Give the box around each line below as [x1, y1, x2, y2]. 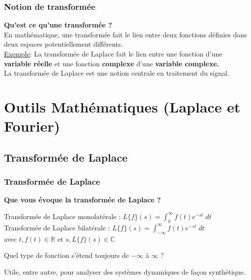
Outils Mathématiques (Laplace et [4, 96, 241, 116]
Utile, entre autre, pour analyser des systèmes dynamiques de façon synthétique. [4, 266, 246, 277]
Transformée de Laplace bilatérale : [4, 222, 110, 232]
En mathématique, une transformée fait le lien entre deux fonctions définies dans [4, 29, 247, 39]
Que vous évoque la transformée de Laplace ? [4, 195, 161, 205]
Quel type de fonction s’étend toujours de [4, 250, 129, 260]
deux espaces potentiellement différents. [4, 39, 123, 49]
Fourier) [4, 116, 60, 136]
